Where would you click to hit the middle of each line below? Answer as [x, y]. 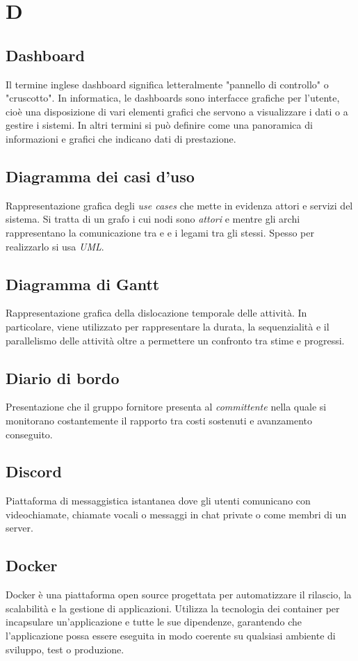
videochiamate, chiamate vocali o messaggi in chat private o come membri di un [176, 514]
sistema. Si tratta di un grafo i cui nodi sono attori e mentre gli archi [153, 219]
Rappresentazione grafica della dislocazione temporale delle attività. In [156, 313]
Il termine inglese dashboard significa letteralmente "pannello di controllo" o [167, 84]
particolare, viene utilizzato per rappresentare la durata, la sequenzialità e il [168, 326]
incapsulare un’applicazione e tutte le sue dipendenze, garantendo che [154, 622]
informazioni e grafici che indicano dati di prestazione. [121, 138]
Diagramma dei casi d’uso [100, 176]
